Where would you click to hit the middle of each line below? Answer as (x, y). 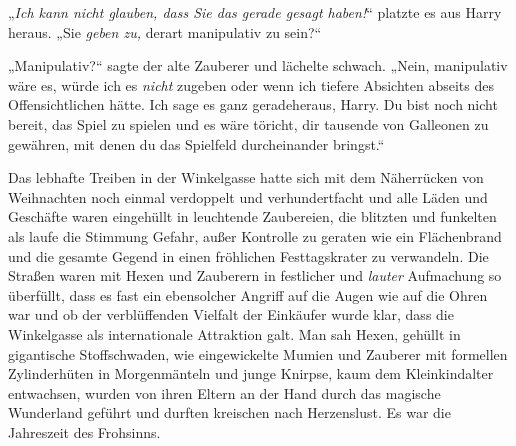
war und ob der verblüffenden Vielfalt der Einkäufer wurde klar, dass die (231, 314)
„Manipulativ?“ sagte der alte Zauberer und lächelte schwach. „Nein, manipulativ (258, 65)
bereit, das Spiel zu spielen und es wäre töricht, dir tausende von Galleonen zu (248, 123)
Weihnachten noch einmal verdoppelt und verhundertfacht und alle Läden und (248, 196)
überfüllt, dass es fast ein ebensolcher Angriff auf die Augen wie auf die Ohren (248, 294)
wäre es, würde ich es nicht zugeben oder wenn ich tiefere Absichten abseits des (251, 84)
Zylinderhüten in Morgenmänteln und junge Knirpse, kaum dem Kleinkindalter (251, 373)
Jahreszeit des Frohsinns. (84, 431)
